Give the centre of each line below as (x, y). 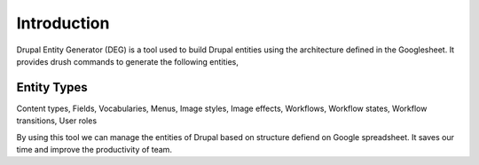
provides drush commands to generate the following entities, (128, 61)
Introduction (63, 23)
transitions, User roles (57, 121)
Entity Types (52, 87)
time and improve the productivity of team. (94, 150)
